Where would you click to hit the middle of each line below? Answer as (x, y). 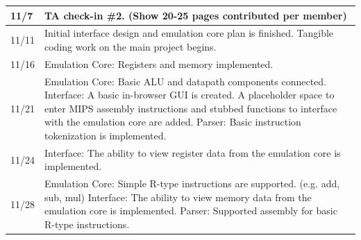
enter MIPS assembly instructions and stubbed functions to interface (191, 108)
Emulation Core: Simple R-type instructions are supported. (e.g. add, (192, 183)
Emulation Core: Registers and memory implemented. (159, 63)
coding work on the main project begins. (131, 46)
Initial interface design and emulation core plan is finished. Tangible (189, 33)
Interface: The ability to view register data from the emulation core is (193, 152)
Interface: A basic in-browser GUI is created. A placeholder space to (190, 95)
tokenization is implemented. (106, 135)
